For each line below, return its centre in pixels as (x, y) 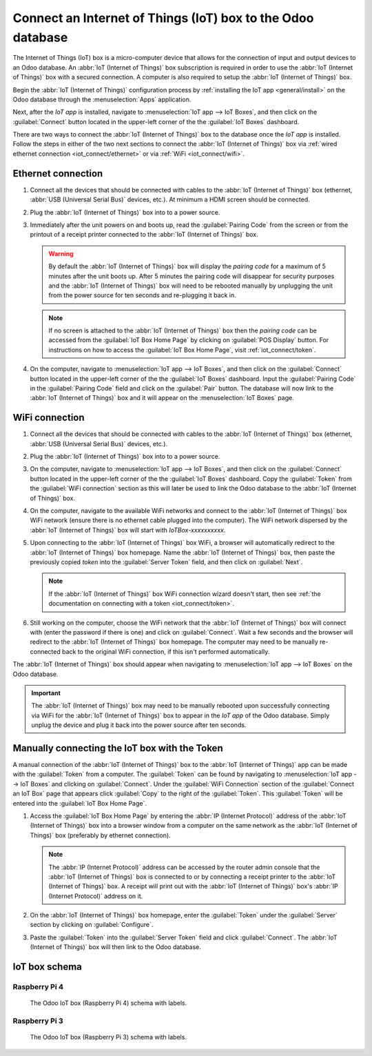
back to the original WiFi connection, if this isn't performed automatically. (166, 651)
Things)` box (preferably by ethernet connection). (101, 835)
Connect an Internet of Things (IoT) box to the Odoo (163, 18)
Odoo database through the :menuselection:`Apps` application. (102, 99)
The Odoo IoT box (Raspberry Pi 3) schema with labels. (108, 1037)
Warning (61, 253)
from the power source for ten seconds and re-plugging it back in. (143, 295)
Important (46, 693)
